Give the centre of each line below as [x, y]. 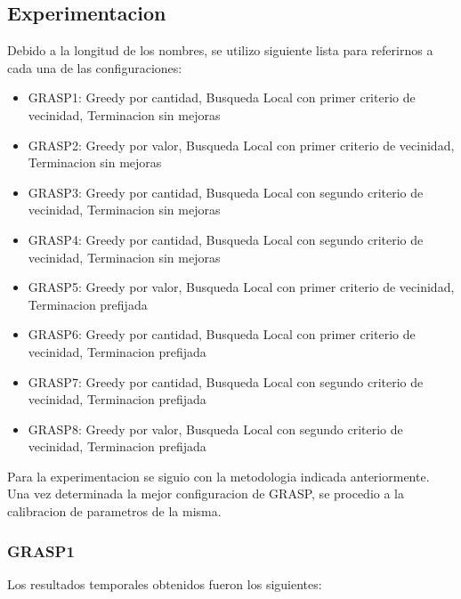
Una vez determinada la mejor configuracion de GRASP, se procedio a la [206, 494]
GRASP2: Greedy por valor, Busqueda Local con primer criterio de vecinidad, [241, 145]
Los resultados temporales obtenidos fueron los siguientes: [165, 583]
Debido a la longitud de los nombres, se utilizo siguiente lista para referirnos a [220, 50]
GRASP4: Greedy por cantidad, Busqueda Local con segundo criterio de [226, 239]
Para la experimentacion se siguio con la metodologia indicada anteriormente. [218, 476]
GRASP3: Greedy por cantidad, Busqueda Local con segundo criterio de [226, 192]
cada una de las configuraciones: [95, 67]
